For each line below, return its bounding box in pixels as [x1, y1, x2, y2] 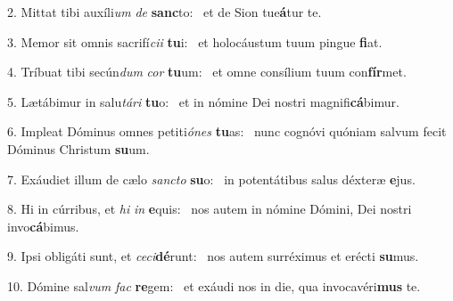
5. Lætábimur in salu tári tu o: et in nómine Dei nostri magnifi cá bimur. [7, 92, 399, 110]
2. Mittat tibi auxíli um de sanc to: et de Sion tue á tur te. [7, 3, 322, 20]
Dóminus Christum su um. [7, 139, 150, 158]
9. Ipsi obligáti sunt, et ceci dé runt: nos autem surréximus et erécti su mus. [7, 247, 419, 265]
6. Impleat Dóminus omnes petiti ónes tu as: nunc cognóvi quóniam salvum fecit [7, 122, 447, 141]
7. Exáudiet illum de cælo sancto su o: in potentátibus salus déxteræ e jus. [7, 169, 416, 188]
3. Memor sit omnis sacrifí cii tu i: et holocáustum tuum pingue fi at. [7, 32, 383, 51]
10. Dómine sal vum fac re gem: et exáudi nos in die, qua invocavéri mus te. [7, 276, 421, 295]
